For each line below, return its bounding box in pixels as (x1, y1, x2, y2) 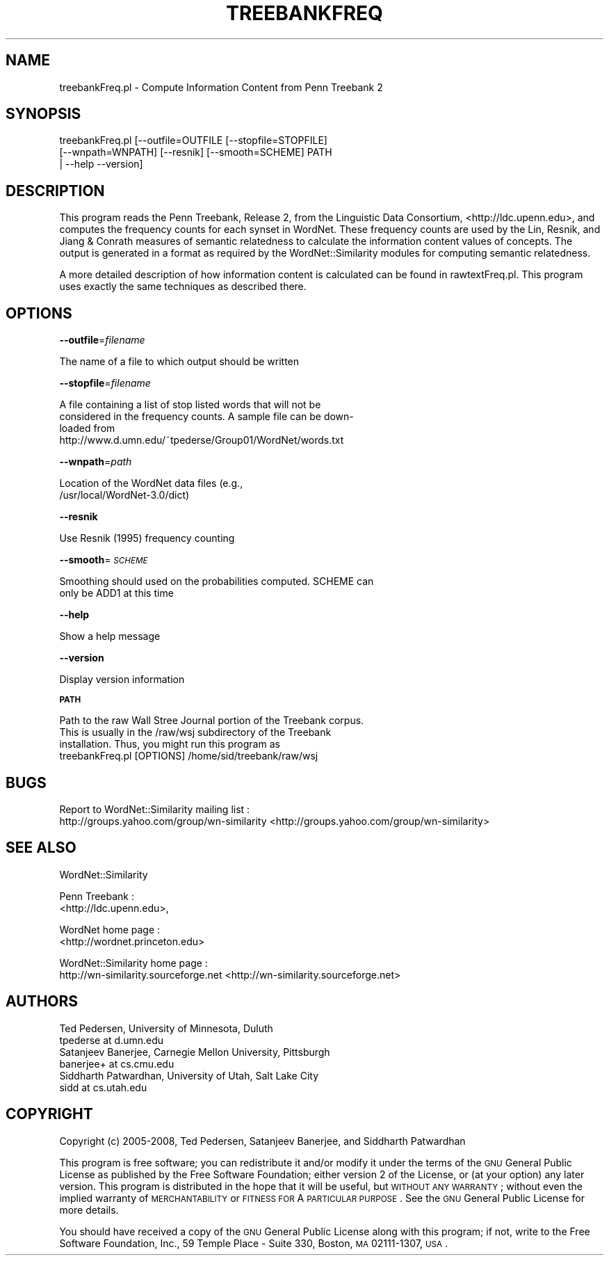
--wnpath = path (59, 456, 132, 468)
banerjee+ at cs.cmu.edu (59, 1057, 174, 1070)
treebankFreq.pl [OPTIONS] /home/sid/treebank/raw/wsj (59, 750, 318, 762)
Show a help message (59, 630, 161, 643)
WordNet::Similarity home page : (59, 956, 208, 969)
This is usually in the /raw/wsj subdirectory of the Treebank (59, 726, 332, 739)
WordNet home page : (59, 923, 161, 935)
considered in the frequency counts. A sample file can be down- (59, 410, 354, 423)
